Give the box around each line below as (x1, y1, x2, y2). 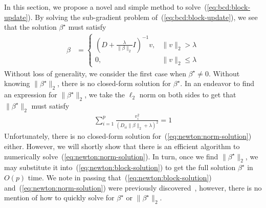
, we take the (84, 89, 125, 100)
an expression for (4, 89, 57, 100)
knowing (4, 78, 30, 89)
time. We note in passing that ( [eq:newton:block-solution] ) (28, 172, 212, 183)
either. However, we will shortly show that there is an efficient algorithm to (4, 141, 240, 152)
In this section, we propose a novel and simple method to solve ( (4, 2, 207, 12)
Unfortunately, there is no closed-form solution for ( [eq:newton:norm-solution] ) (4, 131, 252, 141)
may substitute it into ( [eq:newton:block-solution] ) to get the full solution (4, 162, 236, 173)
